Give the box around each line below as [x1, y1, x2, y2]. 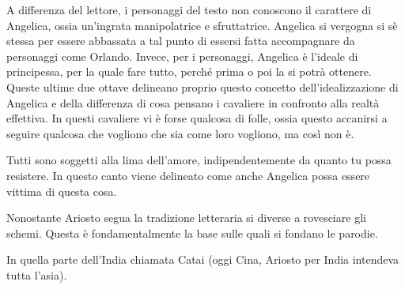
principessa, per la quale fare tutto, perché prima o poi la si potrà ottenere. [6, 63, 372, 80]
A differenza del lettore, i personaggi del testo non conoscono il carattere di [6, 2, 372, 17]
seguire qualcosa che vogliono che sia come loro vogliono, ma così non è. [6, 125, 354, 141]
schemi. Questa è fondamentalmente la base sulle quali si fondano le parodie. [6, 224, 378, 241]
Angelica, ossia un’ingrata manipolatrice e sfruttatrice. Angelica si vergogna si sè [6, 17, 398, 33]
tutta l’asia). [6, 266, 67, 283]
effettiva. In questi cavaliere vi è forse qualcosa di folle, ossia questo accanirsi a [6, 110, 388, 126]
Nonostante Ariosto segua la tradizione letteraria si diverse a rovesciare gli [6, 209, 366, 226]
